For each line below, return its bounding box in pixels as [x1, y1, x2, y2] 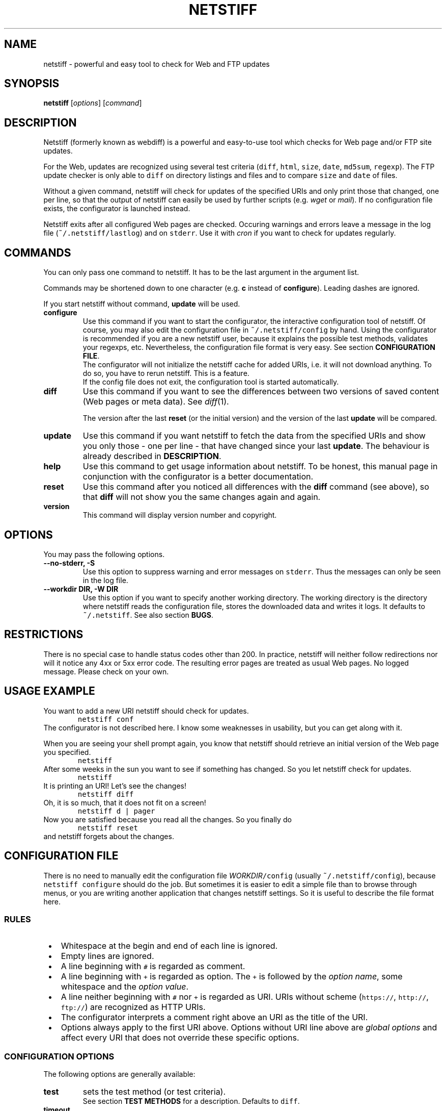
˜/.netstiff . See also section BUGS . [82, 610, 214, 619]
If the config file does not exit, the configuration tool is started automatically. [82, 377, 339, 387]
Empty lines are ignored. [61, 951, 154, 962]
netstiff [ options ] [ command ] [43, 98, 142, 108]
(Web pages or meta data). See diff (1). [82, 396, 229, 407]
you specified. [43, 747, 91, 756]
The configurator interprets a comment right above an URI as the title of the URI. [61, 1012, 368, 1023]
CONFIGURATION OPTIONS [4, 1051, 115, 1062]
